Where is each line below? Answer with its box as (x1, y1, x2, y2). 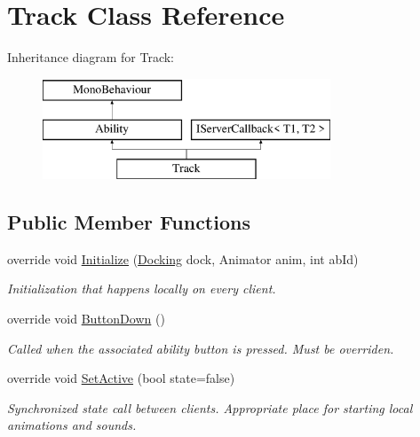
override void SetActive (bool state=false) (7, 369, 235, 387)
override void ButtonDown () (7, 309, 165, 328)
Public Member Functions (7, 208, 250, 236)
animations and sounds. (7, 416, 137, 434)
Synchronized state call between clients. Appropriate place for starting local (7, 398, 413, 417)
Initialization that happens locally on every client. (7, 279, 276, 298)
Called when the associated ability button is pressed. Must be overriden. (7, 339, 394, 357)
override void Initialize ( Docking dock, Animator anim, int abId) (7, 249, 359, 268)
